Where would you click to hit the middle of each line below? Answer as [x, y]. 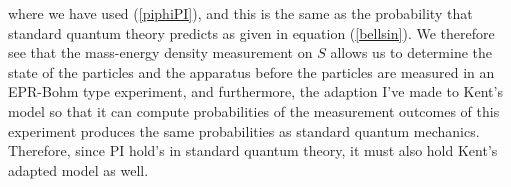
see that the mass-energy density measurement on [160, 52]
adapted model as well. [78, 169]
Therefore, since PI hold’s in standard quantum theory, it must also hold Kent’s [253, 150]
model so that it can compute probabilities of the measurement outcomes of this [254, 110]
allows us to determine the [411, 52]
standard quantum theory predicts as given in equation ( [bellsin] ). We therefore [251, 32]
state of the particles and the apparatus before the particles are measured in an [251, 71]
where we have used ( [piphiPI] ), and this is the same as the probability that [240, 13]
